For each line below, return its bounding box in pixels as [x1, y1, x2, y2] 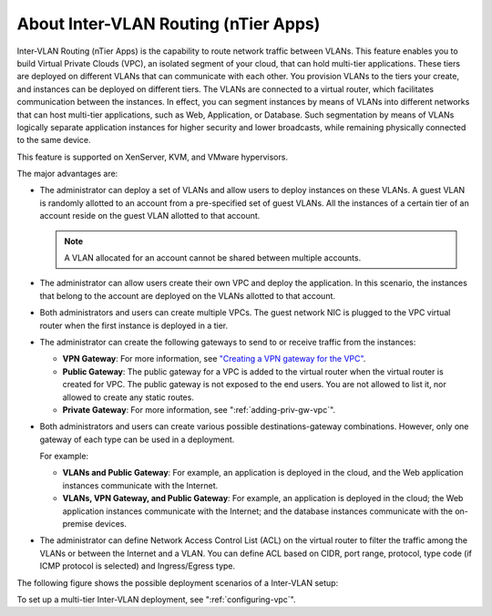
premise [62, 518, 93, 529]
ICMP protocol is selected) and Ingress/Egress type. [39, 560, 236, 571]
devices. [94, 518, 128, 529]
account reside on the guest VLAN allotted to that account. [39, 210, 261, 221]
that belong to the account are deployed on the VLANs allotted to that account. [39, 290, 336, 301]
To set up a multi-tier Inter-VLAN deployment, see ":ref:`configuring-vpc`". [16, 594, 296, 605]
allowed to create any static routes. [62, 392, 195, 403]
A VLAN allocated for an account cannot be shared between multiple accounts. [64, 252, 362, 263]
